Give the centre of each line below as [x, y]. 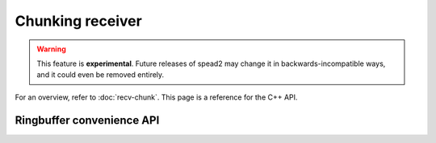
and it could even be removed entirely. [101, 75]
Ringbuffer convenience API [87, 120]
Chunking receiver [79, 21]
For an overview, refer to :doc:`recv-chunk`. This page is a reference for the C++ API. [156, 97]
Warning [51, 49]
